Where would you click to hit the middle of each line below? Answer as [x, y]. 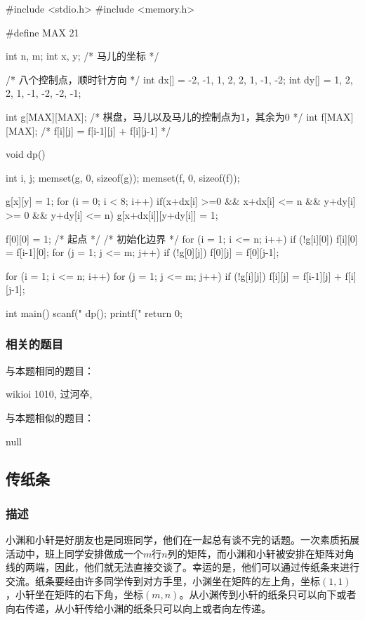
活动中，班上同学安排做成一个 [74, 553]
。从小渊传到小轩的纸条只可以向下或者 [268, 594]
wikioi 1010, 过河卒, [49, 394]
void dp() [26, 154]
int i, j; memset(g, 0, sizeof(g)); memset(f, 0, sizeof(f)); [123, 177]
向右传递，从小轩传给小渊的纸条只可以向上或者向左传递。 [138, 608]
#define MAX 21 [42, 32]
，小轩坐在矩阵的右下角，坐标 [74, 594]
